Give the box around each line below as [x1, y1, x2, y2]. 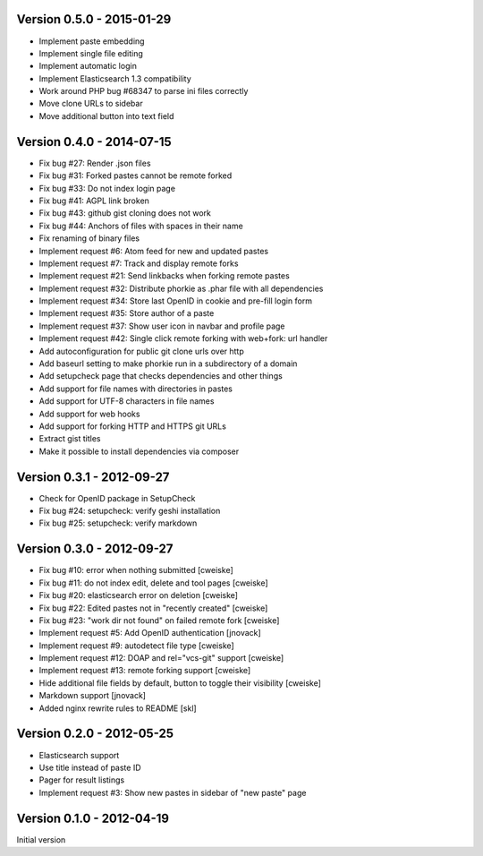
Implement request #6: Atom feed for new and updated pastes [38, 245, 268, 256]
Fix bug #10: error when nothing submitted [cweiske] [38, 565, 233, 576]
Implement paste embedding [38, 36, 145, 47]
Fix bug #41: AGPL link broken [38, 195, 149, 206]
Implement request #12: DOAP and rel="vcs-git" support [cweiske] [38, 653, 284, 663]
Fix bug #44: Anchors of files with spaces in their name [38, 220, 243, 231]
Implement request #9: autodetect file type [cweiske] [38, 640, 234, 651]
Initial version [16, 834, 66, 845]
